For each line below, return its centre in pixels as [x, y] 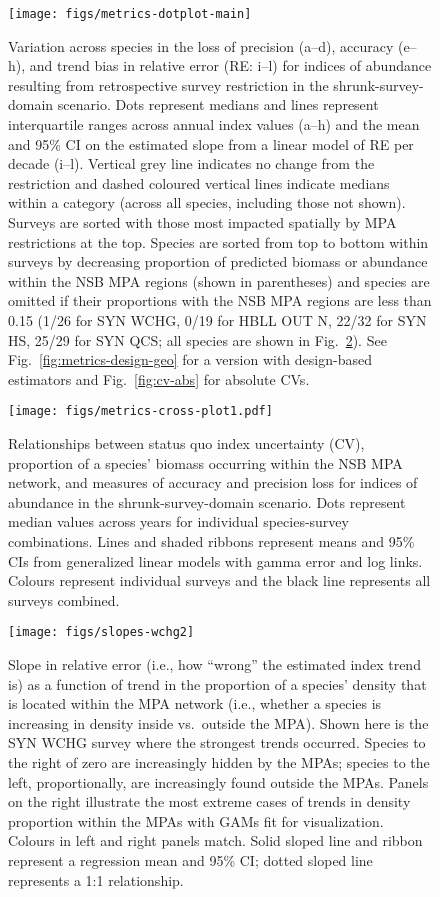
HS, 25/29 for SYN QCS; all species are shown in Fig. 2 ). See [197, 339]
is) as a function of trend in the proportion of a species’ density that [217, 683]
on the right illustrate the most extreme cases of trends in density [209, 801]
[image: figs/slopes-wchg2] [101, 632]
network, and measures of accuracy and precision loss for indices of [213, 482]
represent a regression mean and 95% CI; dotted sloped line [190, 859]
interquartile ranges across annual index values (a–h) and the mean [214, 124]
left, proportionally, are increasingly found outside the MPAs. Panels [218, 781]
